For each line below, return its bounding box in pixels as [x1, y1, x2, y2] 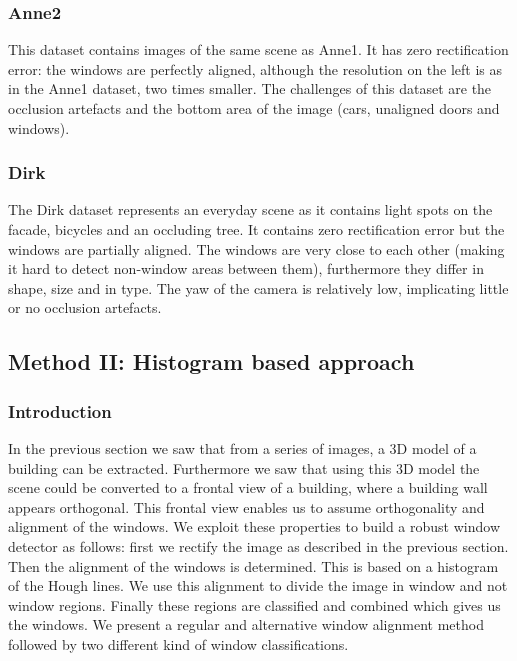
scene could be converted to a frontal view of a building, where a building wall [8, 477, 488, 498]
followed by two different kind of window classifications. [8, 633, 349, 654]
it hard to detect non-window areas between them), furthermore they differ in [8, 258, 484, 279]
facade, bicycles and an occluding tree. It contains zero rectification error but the [8, 219, 505, 239]
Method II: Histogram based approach [8, 346, 415, 377]
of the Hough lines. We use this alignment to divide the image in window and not [8, 575, 508, 596]
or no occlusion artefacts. [8, 297, 162, 318]
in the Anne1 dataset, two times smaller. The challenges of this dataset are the [8, 78, 492, 99]
